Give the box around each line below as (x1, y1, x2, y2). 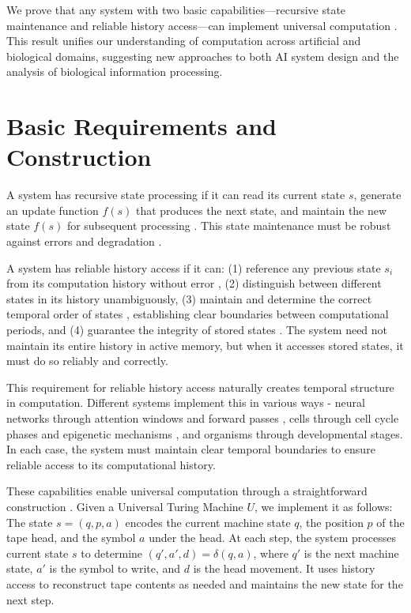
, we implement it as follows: (255, 498, 393, 514)
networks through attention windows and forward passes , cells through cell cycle (6, 410, 399, 426)
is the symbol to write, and (49, 560, 181, 577)
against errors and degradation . (6, 233, 162, 250)
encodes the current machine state (125, 513, 291, 530)
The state (6, 513, 53, 530)
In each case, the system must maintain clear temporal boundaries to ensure (6, 441, 375, 457)
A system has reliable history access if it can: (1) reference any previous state (6, 259, 381, 276)
